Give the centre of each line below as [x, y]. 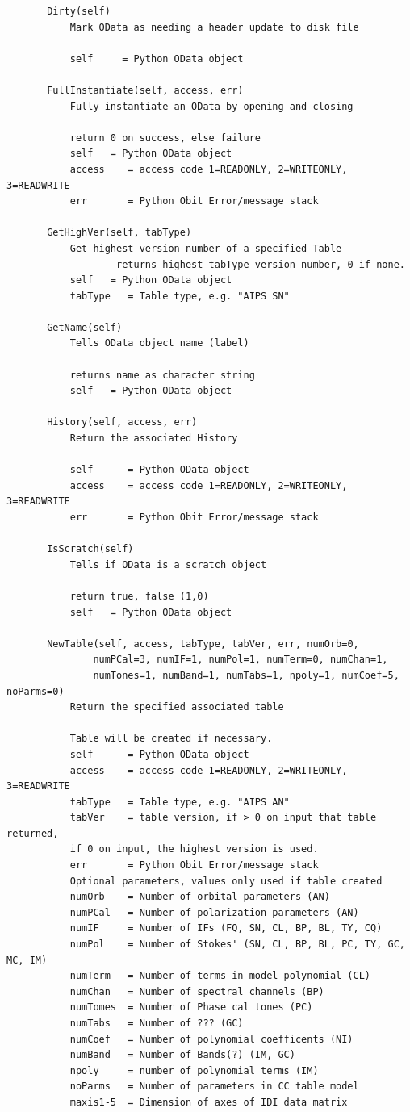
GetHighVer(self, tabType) [119, 233]
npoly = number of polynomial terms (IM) [194, 1070]
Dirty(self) [79, 11]
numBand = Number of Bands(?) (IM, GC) [182, 1055]
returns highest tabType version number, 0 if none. [261, 264]
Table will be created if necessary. [171, 739]
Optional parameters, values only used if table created [226, 881]
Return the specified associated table [177, 707]
